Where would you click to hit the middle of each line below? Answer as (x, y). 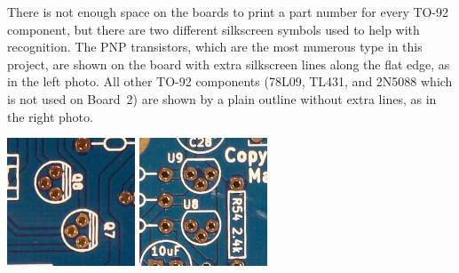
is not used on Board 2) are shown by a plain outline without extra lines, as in (222, 98)
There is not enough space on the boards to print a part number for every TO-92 (228, 12)
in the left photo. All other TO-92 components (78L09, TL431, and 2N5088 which (230, 81)
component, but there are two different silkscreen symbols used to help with (214, 29)
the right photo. (50, 116)
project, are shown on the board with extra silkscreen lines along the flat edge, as (229, 64)
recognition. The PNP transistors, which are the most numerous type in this (215, 47)
